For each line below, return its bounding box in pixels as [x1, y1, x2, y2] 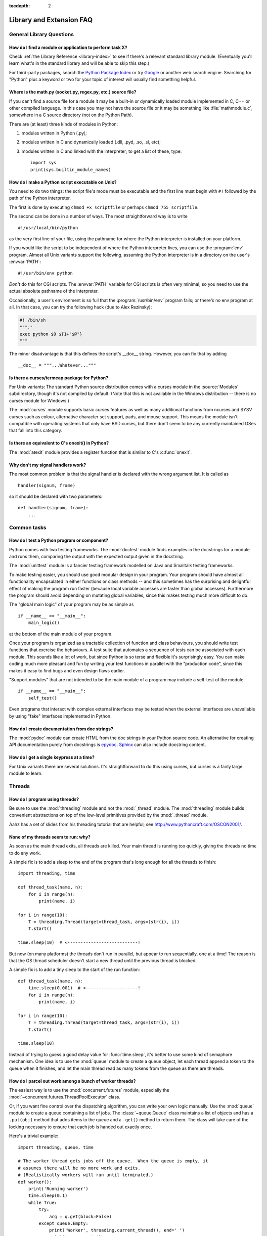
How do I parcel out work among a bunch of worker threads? [9, 1078, 136, 1084]
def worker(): [18, 1179, 52, 1185]
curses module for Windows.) [9, 397, 69, 403]
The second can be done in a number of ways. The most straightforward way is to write [9, 213, 188, 220]
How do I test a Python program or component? [9, 537, 109, 543]
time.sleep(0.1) [28, 1193, 68, 1198]
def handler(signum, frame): [18, 505, 89, 511]
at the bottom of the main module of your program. [9, 631, 113, 637]
